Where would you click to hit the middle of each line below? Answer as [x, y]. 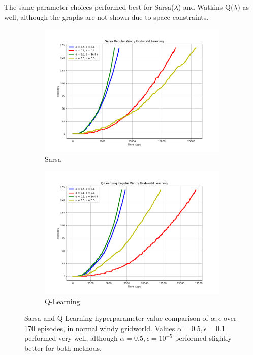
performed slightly [203, 338]
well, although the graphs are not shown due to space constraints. [106, 17]
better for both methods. [63, 348]
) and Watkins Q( [206, 7]
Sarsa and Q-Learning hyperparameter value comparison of [116, 318]
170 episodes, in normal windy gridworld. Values [100, 328]
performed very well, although [71, 338]
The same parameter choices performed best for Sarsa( [89, 7]
